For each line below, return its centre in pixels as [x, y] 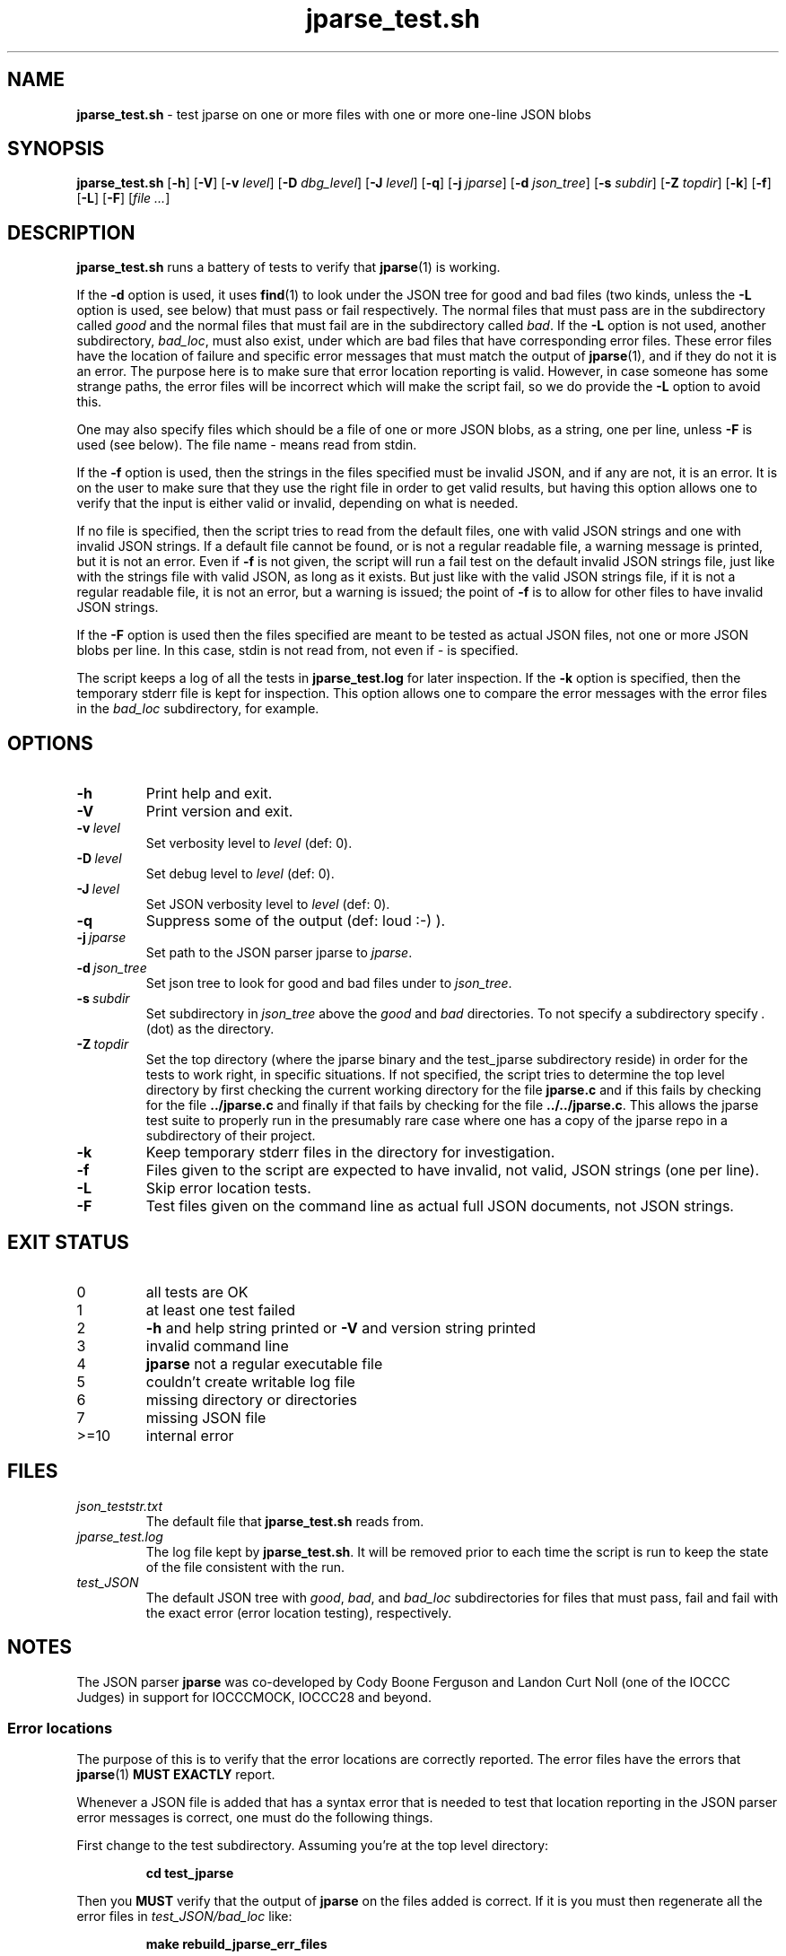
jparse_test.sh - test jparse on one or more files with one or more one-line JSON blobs [334, 114]
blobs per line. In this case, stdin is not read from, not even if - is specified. [297, 651]
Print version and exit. [219, 812]
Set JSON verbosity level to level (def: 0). [268, 904]
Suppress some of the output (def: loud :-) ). [296, 921]
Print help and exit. [209, 794]
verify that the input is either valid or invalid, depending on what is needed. [297, 503]
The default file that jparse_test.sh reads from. [285, 1521]
